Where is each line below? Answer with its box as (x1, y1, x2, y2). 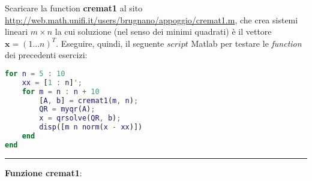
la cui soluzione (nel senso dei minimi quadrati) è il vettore (55, 25, 272, 38)
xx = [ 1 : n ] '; (22, 78, 82, 87)
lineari (5, 25, 28, 38)
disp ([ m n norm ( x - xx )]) (39, 123, 143, 132)
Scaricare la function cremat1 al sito (5, 2, 143, 14)
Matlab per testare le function (191, 37, 302, 49)
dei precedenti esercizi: (5, 49, 88, 61)
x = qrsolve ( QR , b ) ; (39, 114, 121, 123)
